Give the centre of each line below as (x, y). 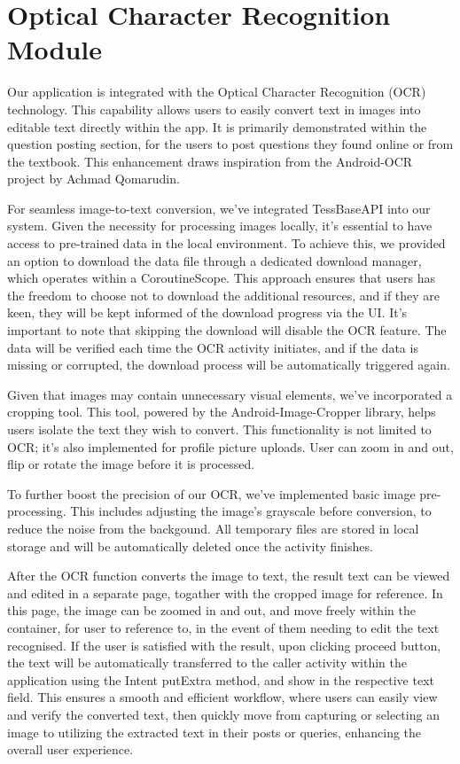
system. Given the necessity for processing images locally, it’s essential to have (220, 226)
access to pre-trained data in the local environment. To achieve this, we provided (226, 243)
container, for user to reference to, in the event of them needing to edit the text (223, 627)
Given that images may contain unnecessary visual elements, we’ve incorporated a (230, 394)
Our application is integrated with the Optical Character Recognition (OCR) (217, 92)
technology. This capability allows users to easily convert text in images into (214, 109)
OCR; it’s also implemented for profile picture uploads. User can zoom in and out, (230, 446)
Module (55, 49)
